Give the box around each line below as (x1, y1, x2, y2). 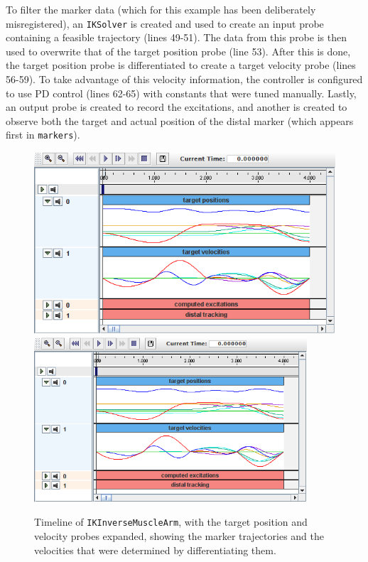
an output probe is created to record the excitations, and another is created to (6, 99, 347, 114)
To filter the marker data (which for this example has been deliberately (6, 2, 316, 16)
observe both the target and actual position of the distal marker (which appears (6, 113, 354, 128)
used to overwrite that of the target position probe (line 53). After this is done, (6, 43, 351, 58)
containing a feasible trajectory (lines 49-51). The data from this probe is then (6, 30, 347, 45)
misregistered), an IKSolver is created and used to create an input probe (6, 16, 324, 31)
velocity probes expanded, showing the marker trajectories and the (34, 529, 324, 544)
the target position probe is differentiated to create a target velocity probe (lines (6, 58, 356, 72)
